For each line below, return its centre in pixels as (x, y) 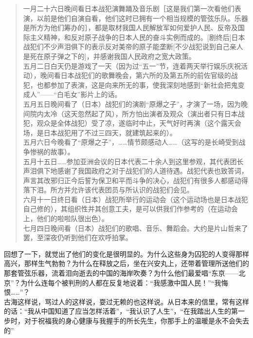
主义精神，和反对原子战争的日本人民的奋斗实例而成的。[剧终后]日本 (137, 37)
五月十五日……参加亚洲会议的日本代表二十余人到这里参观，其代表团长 (133, 161)
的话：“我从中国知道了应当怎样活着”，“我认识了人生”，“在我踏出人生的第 (121, 311)
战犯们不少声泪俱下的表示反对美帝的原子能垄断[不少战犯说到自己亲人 (133, 47)
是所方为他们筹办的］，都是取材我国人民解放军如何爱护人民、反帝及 (130, 28)
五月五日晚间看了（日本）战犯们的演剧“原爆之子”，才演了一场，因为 (132, 103)
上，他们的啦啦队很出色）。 (66, 218)
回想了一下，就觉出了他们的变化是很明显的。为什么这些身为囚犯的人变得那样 (126, 253)
